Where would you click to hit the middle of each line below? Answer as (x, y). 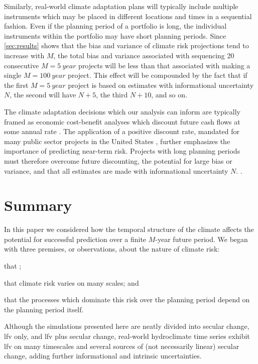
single (13, 75)
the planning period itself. (44, 309)
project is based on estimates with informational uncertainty (161, 85)
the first (16, 85)
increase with (24, 55)
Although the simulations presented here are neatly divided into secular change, (127, 326)
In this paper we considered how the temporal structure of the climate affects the (129, 229)
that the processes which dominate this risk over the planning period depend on (127, 299)
